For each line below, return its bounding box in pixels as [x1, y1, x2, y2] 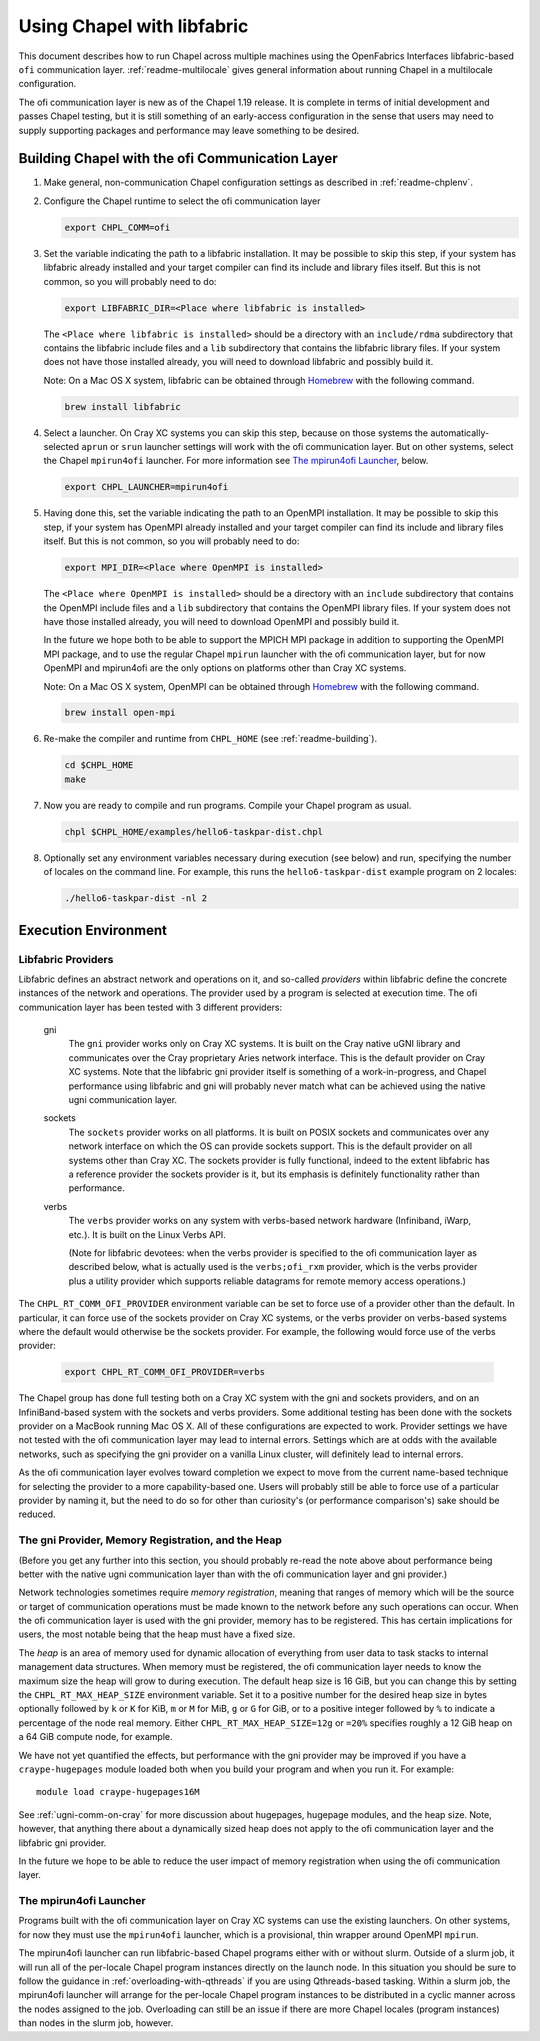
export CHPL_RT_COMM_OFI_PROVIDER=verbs [64, 1366, 265, 1378]
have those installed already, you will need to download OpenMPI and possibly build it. [43, 615, 400, 627]
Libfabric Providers [18, 952, 114, 966]
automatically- [430, 426, 490, 439]
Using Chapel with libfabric [18, 15, 249, 37]
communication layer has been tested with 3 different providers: [18, 1001, 283, 1013]
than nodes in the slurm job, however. [18, 2017, 174, 2029]
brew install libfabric [64, 401, 182, 412]
